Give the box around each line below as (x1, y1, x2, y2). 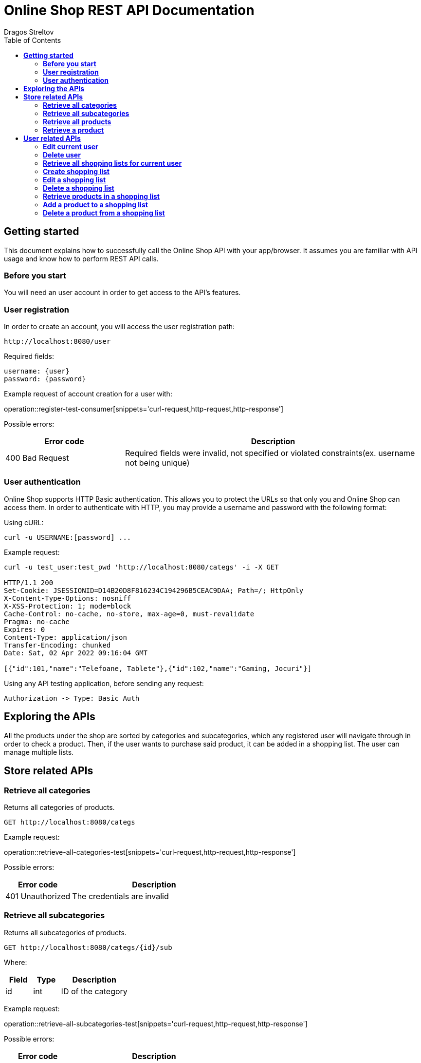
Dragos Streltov (4, 27, 54, 36)
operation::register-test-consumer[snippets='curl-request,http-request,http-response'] (4, 405, 284, 413)
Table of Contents (4, 36, 61, 44)
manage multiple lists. (4, 748, 74, 756)
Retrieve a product (43, 125, 104, 134)
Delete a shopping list (43, 183, 114, 192)
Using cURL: (4, 518, 44, 527)
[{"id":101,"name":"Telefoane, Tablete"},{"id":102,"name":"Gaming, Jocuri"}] (4, 664, 312, 672)
